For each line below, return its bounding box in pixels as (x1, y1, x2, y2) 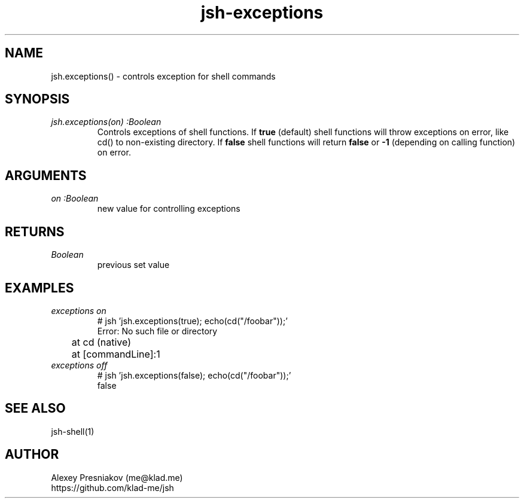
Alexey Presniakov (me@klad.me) (51, 472, 183, 483)
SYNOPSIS (5, 92, 70, 107)
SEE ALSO (5, 401, 66, 416)
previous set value (97, 260, 170, 270)
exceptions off (51, 359, 108, 370)
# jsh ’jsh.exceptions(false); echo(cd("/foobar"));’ (97, 370, 291, 380)
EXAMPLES (5, 280, 74, 295)
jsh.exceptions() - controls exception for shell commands (51, 71, 276, 81)
